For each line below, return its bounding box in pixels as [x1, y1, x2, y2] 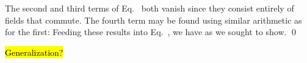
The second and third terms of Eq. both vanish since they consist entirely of [5, 2, 294, 14]
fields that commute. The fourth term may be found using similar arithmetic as [5, 13, 302, 26]
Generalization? [5, 45, 63, 58]
